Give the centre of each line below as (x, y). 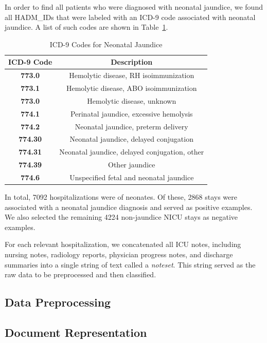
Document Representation (76, 332)
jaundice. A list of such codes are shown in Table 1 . (86, 27)
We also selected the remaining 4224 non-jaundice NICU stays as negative (121, 217)
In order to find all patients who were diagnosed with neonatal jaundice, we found (134, 7)
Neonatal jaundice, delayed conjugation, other (132, 152)
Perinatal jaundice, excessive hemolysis (131, 113)
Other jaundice (132, 165)
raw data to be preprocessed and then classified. (81, 274)
